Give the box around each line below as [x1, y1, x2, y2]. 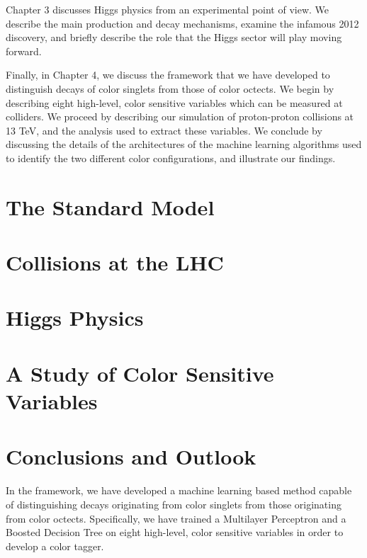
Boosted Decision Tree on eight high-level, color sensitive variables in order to [6, 525, 344, 540]
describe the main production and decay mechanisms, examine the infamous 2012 [6, 16, 359, 30]
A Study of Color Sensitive [6, 358, 274, 387]
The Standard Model [6, 192, 215, 221]
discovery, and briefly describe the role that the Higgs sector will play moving [6, 30, 342, 45]
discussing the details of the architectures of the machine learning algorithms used [6, 137, 362, 152]
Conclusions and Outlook [6, 442, 256, 471]
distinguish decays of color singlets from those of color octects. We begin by [6, 81, 334, 96]
